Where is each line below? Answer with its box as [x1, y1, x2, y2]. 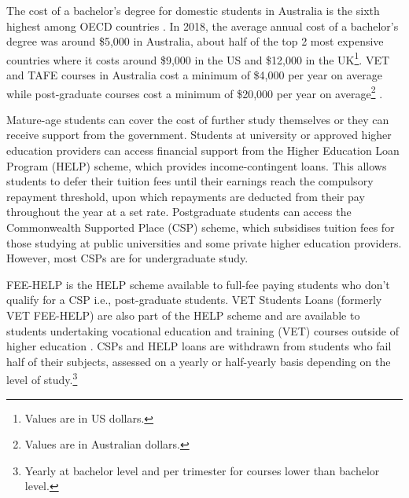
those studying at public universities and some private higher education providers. [6, 234, 402, 251]
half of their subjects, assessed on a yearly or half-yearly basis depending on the [6, 353, 391, 369]
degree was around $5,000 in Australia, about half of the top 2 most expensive [6, 33, 384, 49]
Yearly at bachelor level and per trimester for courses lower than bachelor [24, 462, 380, 478]
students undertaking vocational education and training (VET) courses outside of [6, 322, 399, 339]
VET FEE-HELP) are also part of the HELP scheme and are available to [6, 307, 360, 323]
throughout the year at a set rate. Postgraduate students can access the [6, 203, 352, 220]
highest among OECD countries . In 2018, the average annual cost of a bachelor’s [6, 17, 399, 34]
